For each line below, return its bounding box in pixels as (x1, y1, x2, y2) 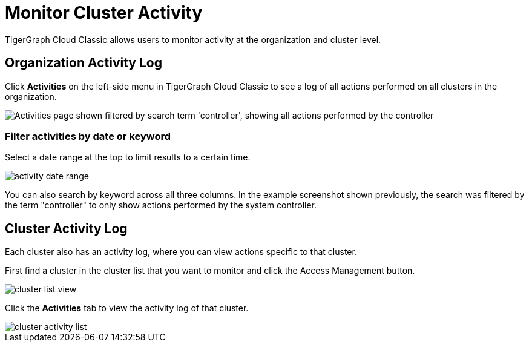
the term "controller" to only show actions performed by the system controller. (5, 200, 317, 211)
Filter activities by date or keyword (5, 130, 171, 142)
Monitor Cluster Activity (5, 2, 203, 23)
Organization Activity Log (5, 55, 162, 71)
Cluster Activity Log (5, 220, 128, 236)
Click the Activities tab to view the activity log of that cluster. (5, 303, 249, 314)
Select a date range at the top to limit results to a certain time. (5, 152, 251, 163)
